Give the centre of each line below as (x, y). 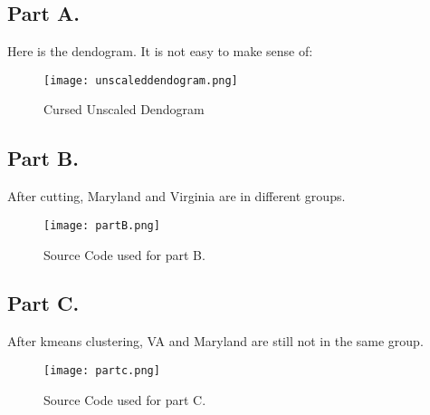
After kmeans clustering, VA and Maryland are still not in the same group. (215, 341)
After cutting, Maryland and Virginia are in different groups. (177, 196)
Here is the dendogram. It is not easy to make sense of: (160, 51)
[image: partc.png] (102, 370)
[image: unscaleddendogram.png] (141, 80)
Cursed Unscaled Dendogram (124, 109)
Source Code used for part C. (125, 399)
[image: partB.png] (102, 225)
